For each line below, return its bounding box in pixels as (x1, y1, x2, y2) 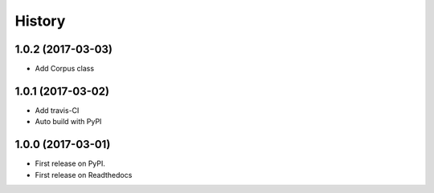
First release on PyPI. (35, 159, 106, 168)
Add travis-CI (35, 105, 80, 115)
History (14, 12, 66, 30)
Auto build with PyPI (35, 117, 102, 127)
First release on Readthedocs (35, 170, 133, 179)
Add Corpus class (35, 64, 95, 74)
